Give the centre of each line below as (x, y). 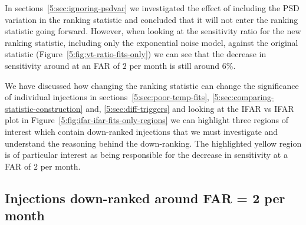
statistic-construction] (44, 108)
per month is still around (175, 65)
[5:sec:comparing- (243, 97)
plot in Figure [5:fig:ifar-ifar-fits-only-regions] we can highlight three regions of (147, 120)
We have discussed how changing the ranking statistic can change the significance (152, 85)
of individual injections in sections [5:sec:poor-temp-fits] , (107, 97)
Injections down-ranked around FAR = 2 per (145, 198)
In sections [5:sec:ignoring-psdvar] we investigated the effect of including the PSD (152, 8)
